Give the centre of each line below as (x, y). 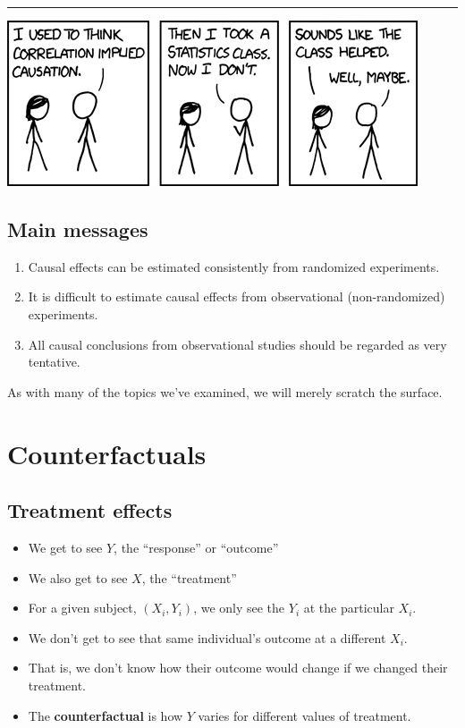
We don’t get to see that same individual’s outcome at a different (207, 637)
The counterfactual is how (106, 715)
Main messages (78, 229)
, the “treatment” (189, 577)
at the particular (349, 608)
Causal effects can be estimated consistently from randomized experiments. (234, 266)
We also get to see (78, 577)
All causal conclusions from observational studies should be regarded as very (237, 344)
